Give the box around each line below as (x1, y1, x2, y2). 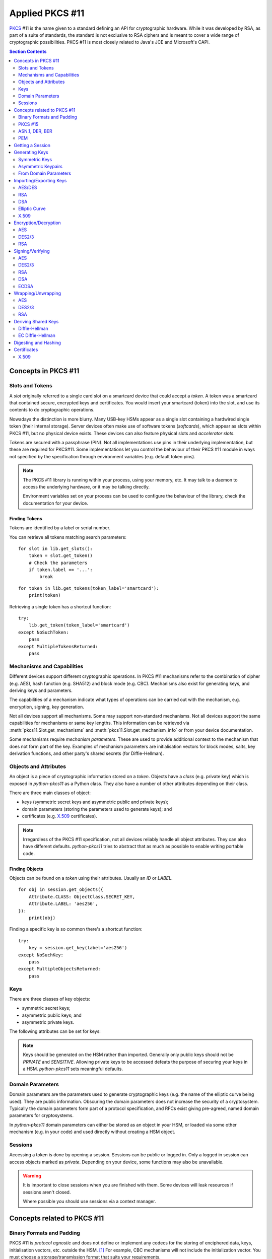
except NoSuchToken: (18, 630, 69, 635)
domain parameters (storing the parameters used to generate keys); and (22, 806, 172, 812)
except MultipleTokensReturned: (18, 644, 98, 649)
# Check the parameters (28, 559, 88, 566)
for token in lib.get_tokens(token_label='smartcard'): (18, 585, 159, 591)
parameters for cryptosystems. (9, 1112, 74, 1118)
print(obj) (28, 915, 56, 921)
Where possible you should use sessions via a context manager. (23, 1199, 156, 1205)
